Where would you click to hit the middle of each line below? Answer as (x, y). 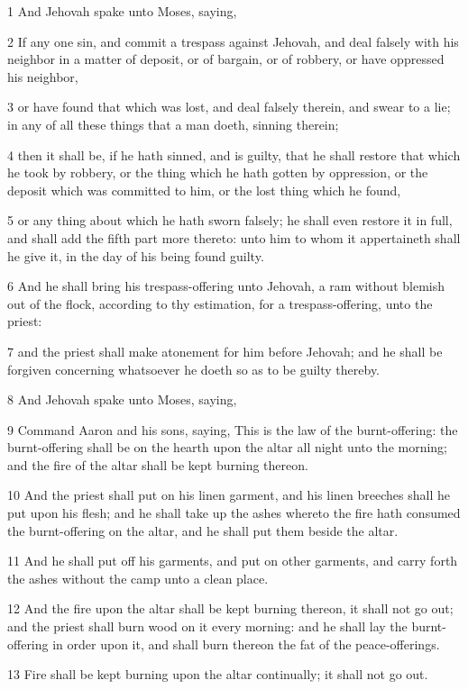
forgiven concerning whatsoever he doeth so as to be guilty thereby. (193, 369)
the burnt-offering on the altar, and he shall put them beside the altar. (203, 530)
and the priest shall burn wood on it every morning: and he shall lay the (207, 626)
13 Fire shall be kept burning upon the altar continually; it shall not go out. (218, 674)
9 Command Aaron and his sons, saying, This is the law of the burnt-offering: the (233, 429)
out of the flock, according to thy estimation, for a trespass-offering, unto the (220, 303)
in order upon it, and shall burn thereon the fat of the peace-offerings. (246, 644)
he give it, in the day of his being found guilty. (136, 255)
